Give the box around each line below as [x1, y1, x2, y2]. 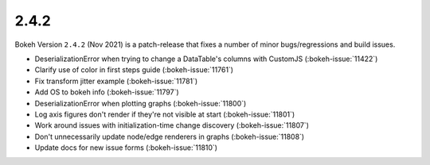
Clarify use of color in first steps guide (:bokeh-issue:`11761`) [34, 65, 234, 75]
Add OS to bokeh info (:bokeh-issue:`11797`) [34, 87, 179, 97]
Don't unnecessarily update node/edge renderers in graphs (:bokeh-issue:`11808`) [34, 132, 305, 141]
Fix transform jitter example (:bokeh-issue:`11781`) [34, 76, 198, 86]
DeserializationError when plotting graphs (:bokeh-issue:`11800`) [34, 98, 247, 108]
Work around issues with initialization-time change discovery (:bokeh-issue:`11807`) [34, 121, 310, 130]
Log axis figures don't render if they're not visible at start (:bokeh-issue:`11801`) [34, 109, 295, 119]
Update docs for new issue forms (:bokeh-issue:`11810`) [34, 143, 218, 152]
